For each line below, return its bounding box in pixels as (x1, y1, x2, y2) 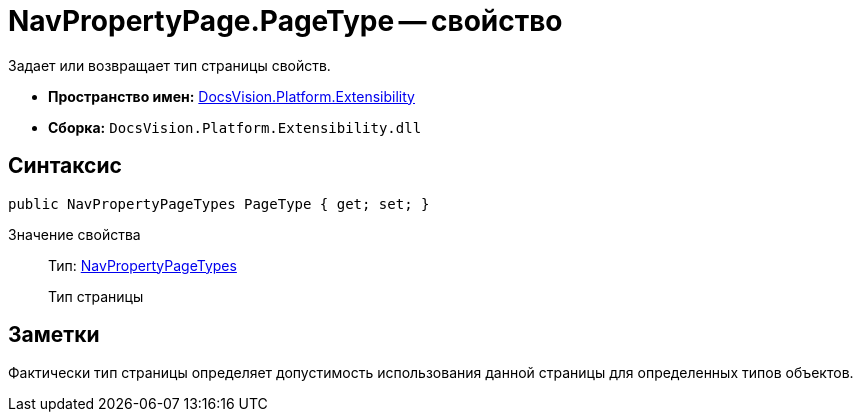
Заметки (8, 322, 100, 348)
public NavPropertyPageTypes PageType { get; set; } (8, 195, 430, 212)
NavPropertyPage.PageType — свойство (8, 4, 563, 38)
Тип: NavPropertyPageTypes (48, 256, 237, 274)
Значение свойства (8, 225, 141, 243)
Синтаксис (8, 153, 122, 179)
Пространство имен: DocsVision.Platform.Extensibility (48, 87, 415, 105)
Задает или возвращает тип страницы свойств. (8, 56, 331, 74)
